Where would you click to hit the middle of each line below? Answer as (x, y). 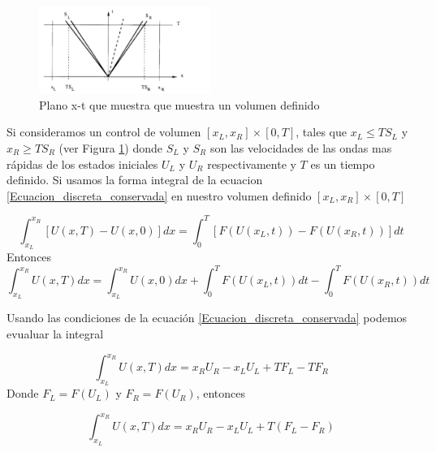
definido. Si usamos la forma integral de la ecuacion (135, 180)
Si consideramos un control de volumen (104, 132)
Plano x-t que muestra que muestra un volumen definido (179, 104)
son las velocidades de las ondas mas (301, 148)
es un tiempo (343, 164)
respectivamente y (252, 164)
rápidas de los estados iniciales (82, 164)
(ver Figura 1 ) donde (111, 148)
